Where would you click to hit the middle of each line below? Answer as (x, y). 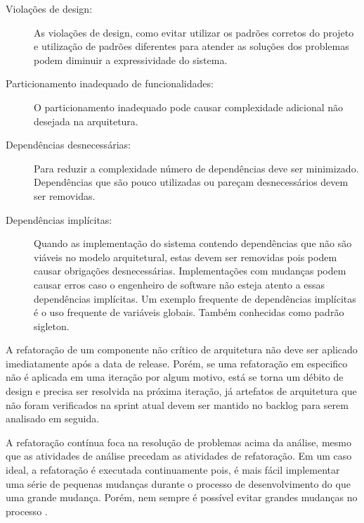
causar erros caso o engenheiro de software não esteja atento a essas (180, 284)
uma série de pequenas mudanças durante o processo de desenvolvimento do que (178, 483)
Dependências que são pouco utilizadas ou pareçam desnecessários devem (191, 182)
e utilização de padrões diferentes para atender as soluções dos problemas (191, 46)
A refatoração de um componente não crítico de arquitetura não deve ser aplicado (182, 349)
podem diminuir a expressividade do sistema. (131, 59)
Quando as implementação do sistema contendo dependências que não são (193, 243)
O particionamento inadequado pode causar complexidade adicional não (189, 107)
